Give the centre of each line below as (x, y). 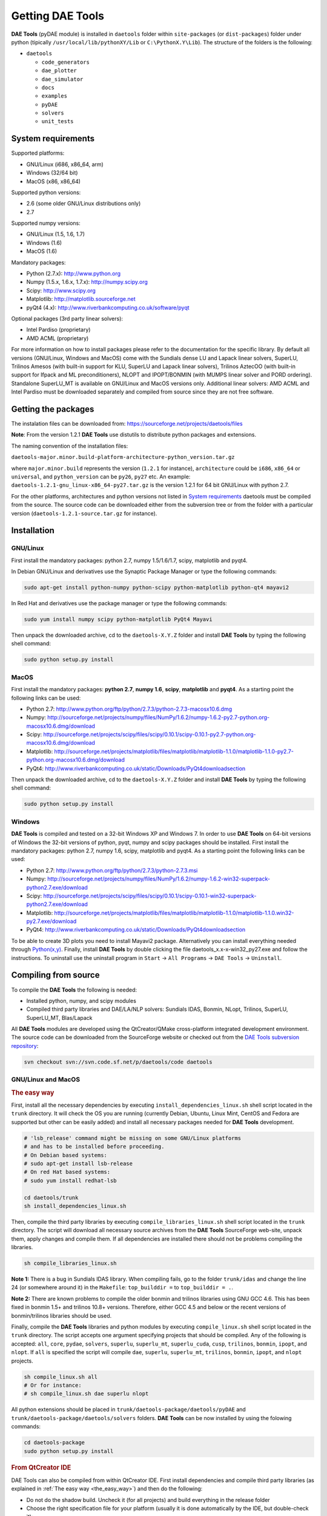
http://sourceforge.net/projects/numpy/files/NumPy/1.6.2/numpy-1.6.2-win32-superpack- (159, 879)
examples (54, 96)
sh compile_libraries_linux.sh (71, 1263)
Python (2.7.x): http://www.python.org (74, 273)
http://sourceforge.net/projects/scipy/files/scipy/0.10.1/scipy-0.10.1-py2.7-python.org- (150, 734)
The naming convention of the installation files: (70, 446)
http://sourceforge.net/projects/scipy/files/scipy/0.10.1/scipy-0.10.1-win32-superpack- (150, 896)
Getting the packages (53, 409)
